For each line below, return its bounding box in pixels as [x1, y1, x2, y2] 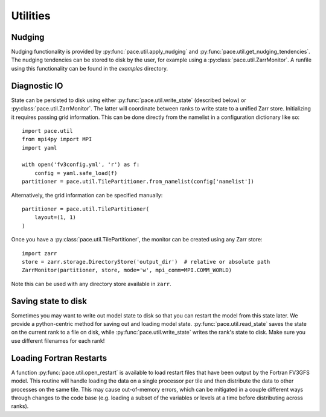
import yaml [22, 144, 57, 151]
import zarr [22, 250, 57, 256]
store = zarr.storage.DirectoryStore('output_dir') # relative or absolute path [22, 258, 270, 265]
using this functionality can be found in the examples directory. [11, 65, 168, 72]
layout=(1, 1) [34, 214, 77, 221]
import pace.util [22, 127, 73, 134]
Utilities [11, 9, 51, 22]
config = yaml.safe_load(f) [34, 170, 118, 176]
